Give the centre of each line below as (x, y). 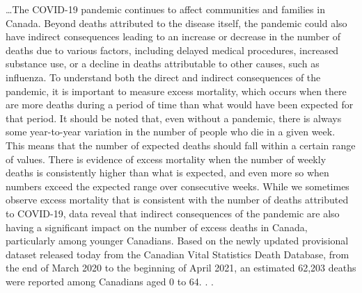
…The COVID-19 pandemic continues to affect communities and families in (165, 9)
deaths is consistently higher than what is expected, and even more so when (167, 173)
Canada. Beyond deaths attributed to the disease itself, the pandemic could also (176, 23)
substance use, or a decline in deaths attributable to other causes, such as (163, 64)
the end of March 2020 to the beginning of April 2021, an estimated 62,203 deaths (181, 268)
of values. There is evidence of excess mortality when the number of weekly (166, 159)
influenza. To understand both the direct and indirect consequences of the (163, 77)
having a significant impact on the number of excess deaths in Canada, (157, 227)
